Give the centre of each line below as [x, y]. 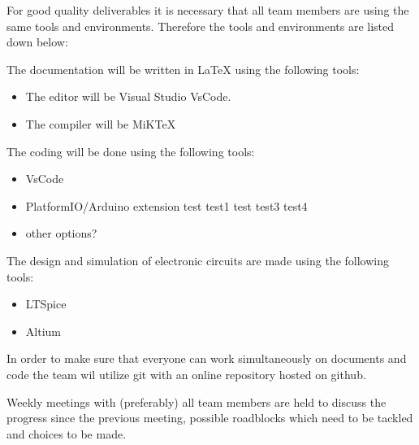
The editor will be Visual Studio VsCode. [128, 96]
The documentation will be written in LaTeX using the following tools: [183, 69]
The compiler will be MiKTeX [101, 123]
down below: [37, 42]
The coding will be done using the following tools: [131, 151]
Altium [43, 331]
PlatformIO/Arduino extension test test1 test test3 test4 [166, 205]
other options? [61, 233]
